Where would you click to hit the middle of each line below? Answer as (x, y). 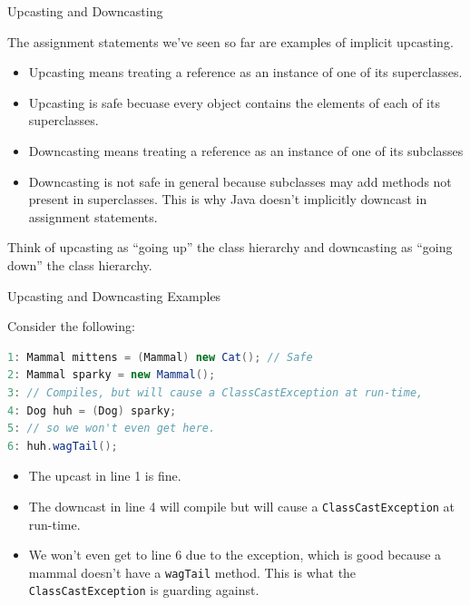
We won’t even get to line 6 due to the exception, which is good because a (235, 555)
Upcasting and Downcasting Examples (114, 295)
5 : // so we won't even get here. (112, 429)
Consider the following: (71, 326)
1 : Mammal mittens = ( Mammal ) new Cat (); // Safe (160, 357)
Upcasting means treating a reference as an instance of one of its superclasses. (245, 72)
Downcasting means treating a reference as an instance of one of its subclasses (246, 150)
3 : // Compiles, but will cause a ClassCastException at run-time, (215, 392)
